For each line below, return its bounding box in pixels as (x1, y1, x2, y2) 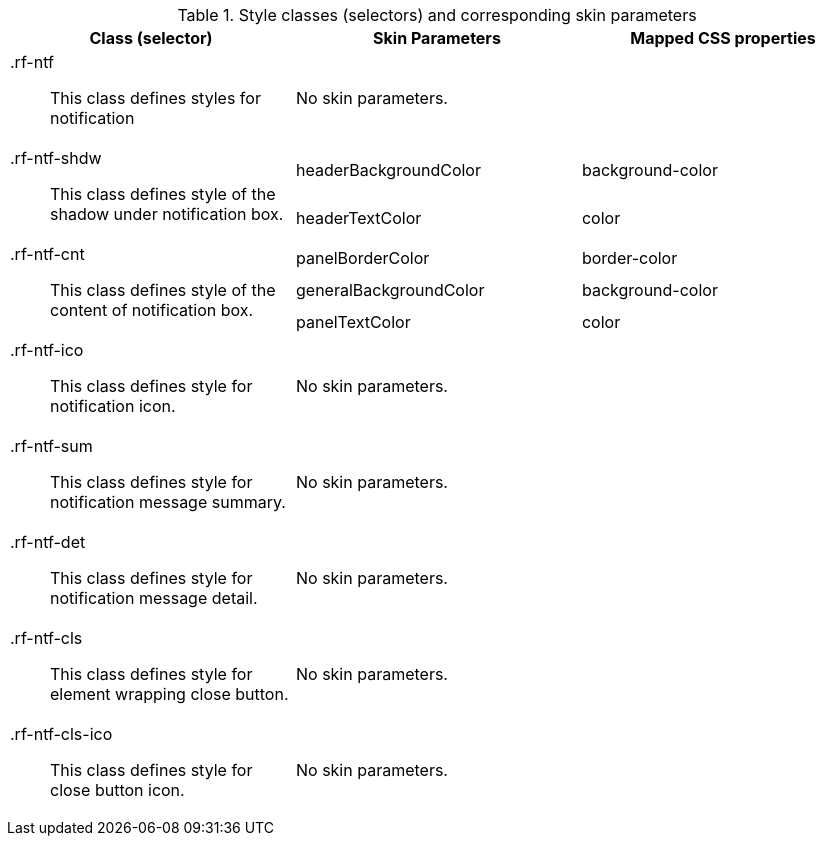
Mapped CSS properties (630, 28, 816, 48)
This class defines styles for (50, 88, 261, 108)
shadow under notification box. (50, 204, 284, 224)
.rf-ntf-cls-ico (10, 724, 113, 744)
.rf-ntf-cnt (10, 244, 85, 264)
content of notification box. (50, 300, 254, 320)
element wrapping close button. (50, 684, 289, 704)
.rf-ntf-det (10, 532, 86, 552)
